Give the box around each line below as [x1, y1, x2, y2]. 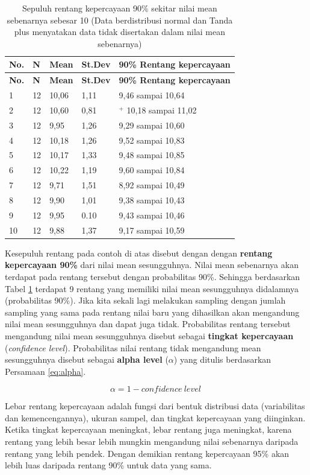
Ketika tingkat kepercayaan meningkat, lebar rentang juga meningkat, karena [5, 423, 292, 436]
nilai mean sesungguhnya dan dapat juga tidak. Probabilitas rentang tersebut [5, 317, 291, 330]
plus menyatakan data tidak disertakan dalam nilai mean [14, 25, 225, 38]
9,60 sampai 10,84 [119, 164, 185, 176]
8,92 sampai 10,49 [119, 179, 185, 191]
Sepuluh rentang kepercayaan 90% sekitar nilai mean [22, 2, 217, 14]
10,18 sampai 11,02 [126, 103, 197, 116]
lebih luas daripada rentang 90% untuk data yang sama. [5, 459, 212, 471]
